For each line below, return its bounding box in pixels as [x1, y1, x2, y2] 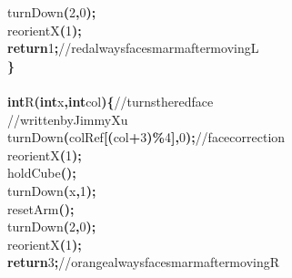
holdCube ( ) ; [7, 163, 76, 182]
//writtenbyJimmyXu [7, 109, 128, 129]
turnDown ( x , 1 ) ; [7, 180, 96, 200]
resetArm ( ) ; [7, 199, 75, 218]
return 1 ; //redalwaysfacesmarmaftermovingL [7, 38, 259, 57]
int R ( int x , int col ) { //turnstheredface [7, 91, 214, 110]
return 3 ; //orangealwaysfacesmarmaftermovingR [7, 252, 280, 272]
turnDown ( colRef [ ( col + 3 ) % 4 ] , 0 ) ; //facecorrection [7, 128, 286, 147]
